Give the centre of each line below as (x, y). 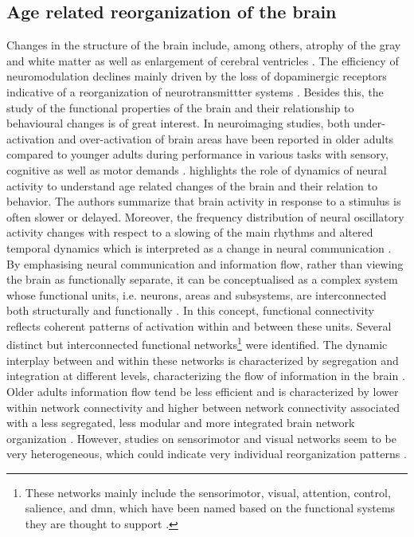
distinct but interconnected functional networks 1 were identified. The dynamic (197, 343)
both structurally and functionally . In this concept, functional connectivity (190, 310)
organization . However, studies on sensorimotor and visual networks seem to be (201, 438)
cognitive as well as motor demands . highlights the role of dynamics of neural (197, 169)
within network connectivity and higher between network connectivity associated (203, 407)
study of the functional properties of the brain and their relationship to (180, 107)
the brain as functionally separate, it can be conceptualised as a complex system (202, 279)
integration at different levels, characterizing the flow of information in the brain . (206, 376)
